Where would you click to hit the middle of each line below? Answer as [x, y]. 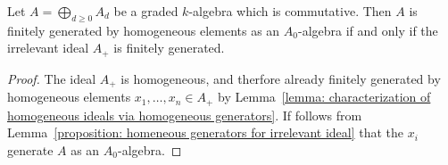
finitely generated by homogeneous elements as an [144, 30]
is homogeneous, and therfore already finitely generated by [281, 78]
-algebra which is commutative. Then [290, 11]
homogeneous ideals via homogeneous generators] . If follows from [185, 115]
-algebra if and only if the [368, 30]
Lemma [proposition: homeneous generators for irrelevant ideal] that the [206, 132]
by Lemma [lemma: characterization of [324, 97]
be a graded [146, 11]
